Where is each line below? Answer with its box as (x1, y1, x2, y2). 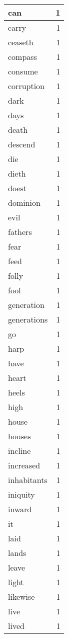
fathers (8, 226, 32, 237)
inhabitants (8, 474, 47, 486)
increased (8, 459, 40, 471)
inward (8, 503, 32, 515)
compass (8, 51, 37, 62)
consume (8, 65, 38, 77)
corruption (8, 80, 45, 92)
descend (8, 138, 35, 150)
